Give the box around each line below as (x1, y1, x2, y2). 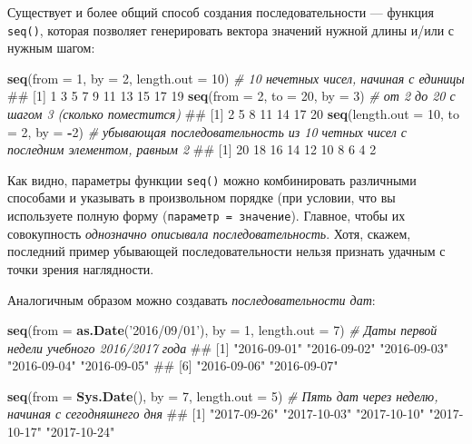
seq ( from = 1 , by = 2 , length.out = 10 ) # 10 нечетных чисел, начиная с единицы (7, 68, 465, 87)
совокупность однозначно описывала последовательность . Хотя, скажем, (7, 223, 411, 242)
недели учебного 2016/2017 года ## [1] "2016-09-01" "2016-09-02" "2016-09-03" (7, 338, 448, 357)
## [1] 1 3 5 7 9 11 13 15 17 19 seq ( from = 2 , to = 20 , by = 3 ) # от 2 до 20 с (7, 86, 456, 105)
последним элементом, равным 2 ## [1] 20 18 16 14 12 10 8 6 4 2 (7, 140, 377, 159)
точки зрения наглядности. (7, 259, 154, 278)
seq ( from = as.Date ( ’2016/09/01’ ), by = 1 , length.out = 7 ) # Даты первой (7, 321, 438, 340)
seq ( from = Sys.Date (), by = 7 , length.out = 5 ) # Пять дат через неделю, (7, 386, 438, 405)
